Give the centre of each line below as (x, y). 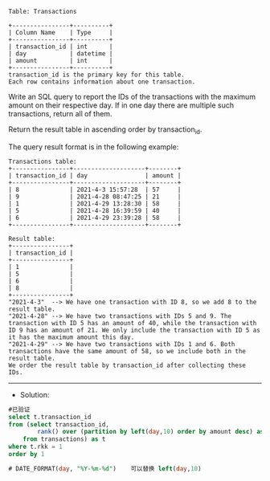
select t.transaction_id (50, 417)
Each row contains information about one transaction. (102, 82)
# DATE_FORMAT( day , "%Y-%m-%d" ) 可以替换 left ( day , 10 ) (105, 469)
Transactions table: (43, 161)
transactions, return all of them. (60, 114)
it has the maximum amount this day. (72, 337)
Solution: (35, 394)
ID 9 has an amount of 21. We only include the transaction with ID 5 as (135, 330)
